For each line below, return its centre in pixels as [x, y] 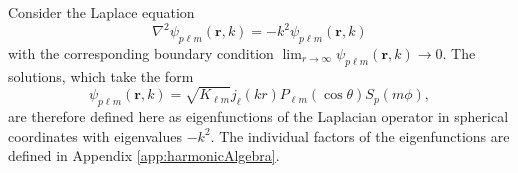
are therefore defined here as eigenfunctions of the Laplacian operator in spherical [258, 116]
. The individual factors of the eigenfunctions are [360, 135]
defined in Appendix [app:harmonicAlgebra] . [144, 155]
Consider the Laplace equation [101, 12]
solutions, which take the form [101, 75]
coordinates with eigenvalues [95, 135]
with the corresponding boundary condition [141, 52]
